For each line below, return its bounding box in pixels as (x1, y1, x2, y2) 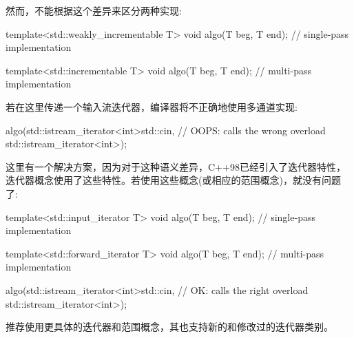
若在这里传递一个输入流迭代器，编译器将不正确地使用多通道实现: (6, 99, 298, 114)
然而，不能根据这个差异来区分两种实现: (6, 3, 182, 17)
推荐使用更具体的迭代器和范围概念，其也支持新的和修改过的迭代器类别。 (6, 319, 333, 334)
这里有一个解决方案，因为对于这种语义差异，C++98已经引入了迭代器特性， (6, 159, 346, 173)
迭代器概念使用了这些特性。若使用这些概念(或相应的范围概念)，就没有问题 (6, 173, 341, 187)
